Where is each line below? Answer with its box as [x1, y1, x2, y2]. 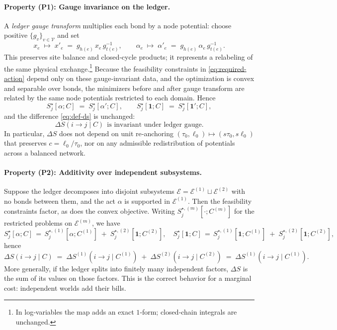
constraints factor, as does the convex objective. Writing [4, 206, 175, 216]
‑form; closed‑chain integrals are [140, 307, 237, 317]
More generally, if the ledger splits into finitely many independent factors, [4, 263, 229, 273]
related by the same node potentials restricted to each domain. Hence [4, 92, 216, 103]
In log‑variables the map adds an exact [15, 307, 134, 317]
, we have [91, 218, 120, 228]
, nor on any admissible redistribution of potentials [80, 138, 235, 148]
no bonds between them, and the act [4, 195, 116, 206]
